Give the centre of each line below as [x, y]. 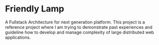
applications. [18, 37]
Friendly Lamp [35, 9]
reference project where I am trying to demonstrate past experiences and [79, 27]
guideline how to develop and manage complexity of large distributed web [80, 32]
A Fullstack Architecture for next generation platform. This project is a [75, 22]
